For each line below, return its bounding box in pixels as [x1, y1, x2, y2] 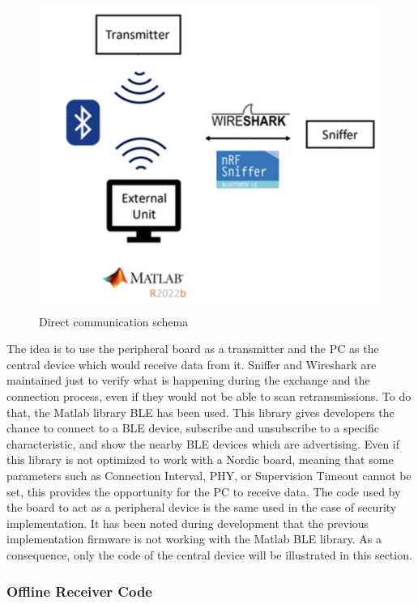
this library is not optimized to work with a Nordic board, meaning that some [6, 451, 394, 468]
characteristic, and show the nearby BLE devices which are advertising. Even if [6, 435, 400, 452]
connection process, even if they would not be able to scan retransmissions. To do [6, 388, 412, 405]
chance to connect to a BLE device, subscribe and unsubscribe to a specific [6, 419, 379, 436]
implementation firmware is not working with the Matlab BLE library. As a [6, 530, 382, 547]
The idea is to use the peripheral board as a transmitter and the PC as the [6, 340, 379, 357]
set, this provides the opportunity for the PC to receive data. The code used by [6, 483, 401, 500]
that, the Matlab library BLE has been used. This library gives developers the [6, 403, 395, 420]
